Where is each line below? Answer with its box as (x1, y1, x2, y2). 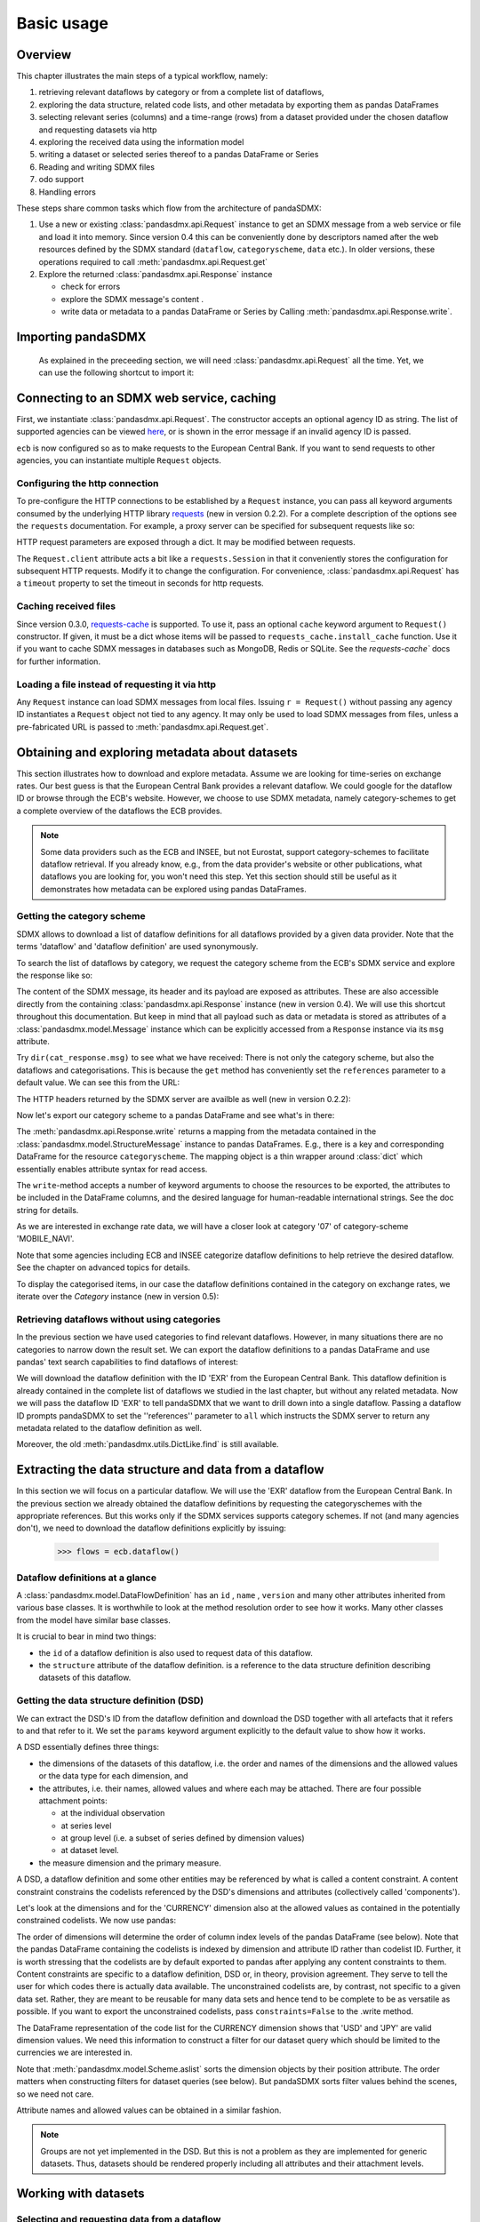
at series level (60, 1820, 112, 1831)
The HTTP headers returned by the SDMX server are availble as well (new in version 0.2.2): (16, 1093, 351, 1104)
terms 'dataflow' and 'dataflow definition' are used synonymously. (16, 941, 259, 952)
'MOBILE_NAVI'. (16, 1234, 75, 1244)
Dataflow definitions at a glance (16, 1571, 157, 1584)
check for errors (60, 281, 121, 292)
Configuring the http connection (16, 476, 159, 489)
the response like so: (16, 970, 93, 981)
